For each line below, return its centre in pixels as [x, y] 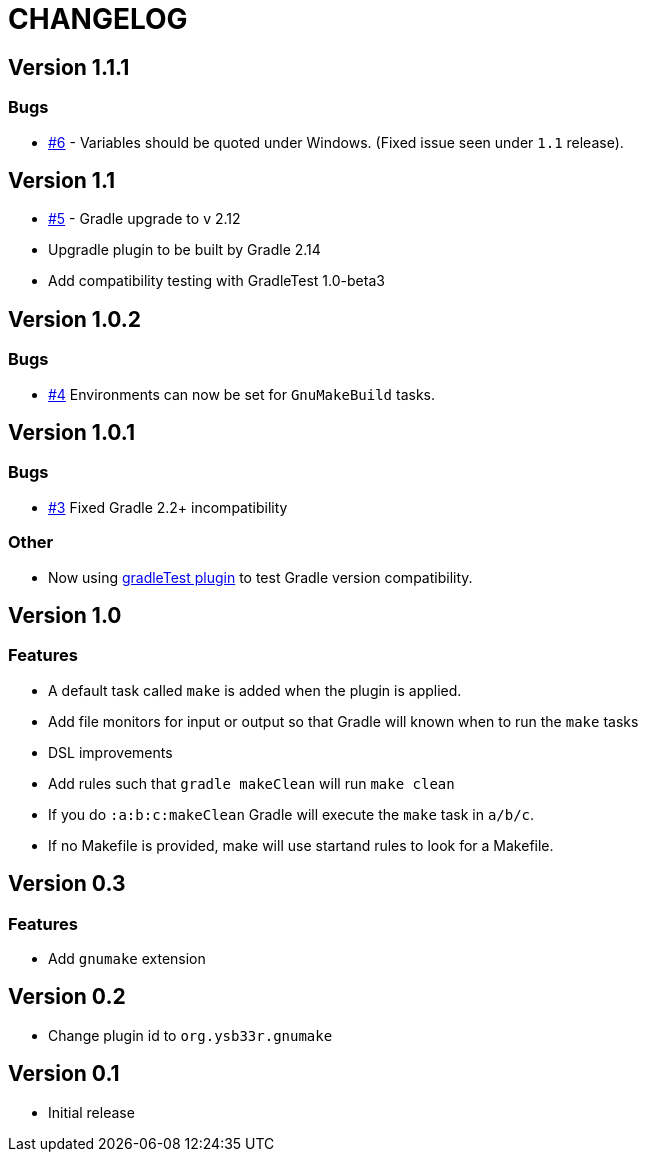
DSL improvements [110, 752]
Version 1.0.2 [75, 319]
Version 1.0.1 [72, 433]
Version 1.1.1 [69, 67]
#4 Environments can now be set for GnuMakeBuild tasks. [242, 394]
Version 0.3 [67, 884]
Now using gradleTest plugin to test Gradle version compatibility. [260, 577]
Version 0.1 [64, 1074]
